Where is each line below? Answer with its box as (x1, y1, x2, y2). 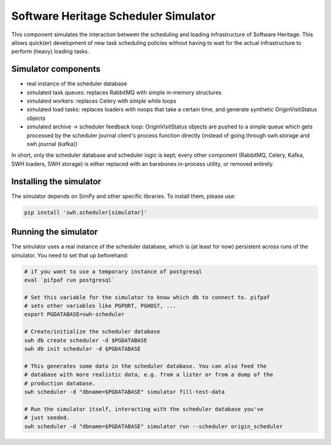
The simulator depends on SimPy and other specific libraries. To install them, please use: (11, 192, 236, 200)
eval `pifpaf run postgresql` (24, 277, 115, 283)
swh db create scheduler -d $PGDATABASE (24, 337, 147, 344)
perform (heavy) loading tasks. (11, 48, 89, 55)
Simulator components (11, 64, 101, 74)
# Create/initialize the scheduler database (24, 328, 161, 335)
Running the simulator (11, 227, 98, 237)
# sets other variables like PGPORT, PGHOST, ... (24, 302, 177, 310)
